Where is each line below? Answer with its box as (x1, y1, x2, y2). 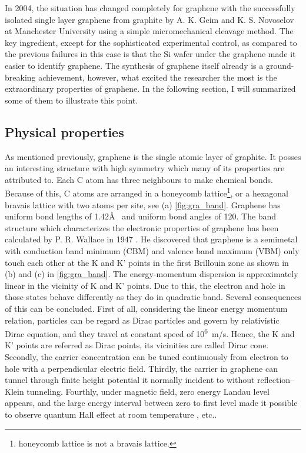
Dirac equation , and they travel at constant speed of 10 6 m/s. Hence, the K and (5, 326, 295, 339)
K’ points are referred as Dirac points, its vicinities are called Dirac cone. (5, 339, 269, 351)
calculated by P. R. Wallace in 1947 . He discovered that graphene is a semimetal (5, 233, 298, 245)
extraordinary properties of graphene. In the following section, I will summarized (5, 82, 296, 95)
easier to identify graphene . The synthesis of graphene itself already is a (5, 59, 264, 71)
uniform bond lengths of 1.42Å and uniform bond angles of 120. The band (5, 210, 277, 222)
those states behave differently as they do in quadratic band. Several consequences (5, 291, 301, 303)
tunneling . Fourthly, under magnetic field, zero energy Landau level (26, 385, 270, 397)
